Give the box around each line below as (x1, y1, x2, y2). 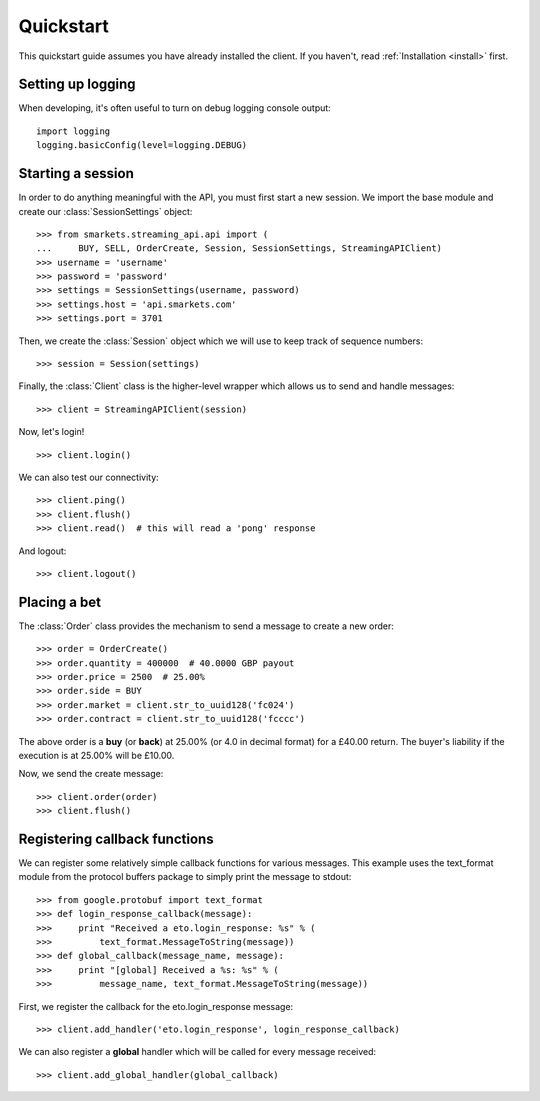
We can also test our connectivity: (18, 471, 159, 483)
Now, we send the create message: (18, 768, 164, 780)
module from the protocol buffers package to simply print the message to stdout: (18, 871, 352, 883)
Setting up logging (18, 76, 136, 93)
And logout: (18, 545, 67, 557)
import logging (36, 125, 111, 137)
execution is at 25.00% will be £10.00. (18, 749, 175, 761)
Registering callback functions (18, 830, 214, 847)
